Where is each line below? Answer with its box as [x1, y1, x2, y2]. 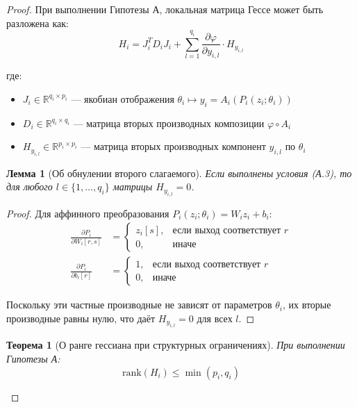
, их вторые [282, 297, 331, 312]
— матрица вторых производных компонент [81, 139, 266, 153]
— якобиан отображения [71, 91, 174, 106]
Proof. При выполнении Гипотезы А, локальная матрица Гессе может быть [6, 2, 324, 16]
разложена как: [6, 15, 69, 30]
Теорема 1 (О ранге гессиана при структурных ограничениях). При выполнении [6, 338, 345, 352]
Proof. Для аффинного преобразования [6, 206, 169, 220]
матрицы [113, 179, 153, 194]
